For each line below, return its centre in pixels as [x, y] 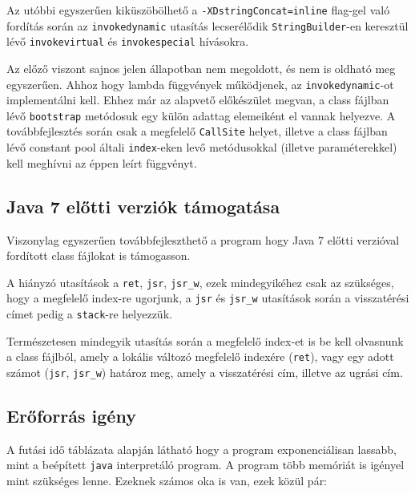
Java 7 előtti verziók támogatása [143, 206]
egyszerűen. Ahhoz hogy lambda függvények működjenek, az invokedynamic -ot [200, 84]
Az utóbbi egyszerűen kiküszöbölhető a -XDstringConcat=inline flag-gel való [198, 10]
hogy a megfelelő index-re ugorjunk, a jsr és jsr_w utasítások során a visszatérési [208, 298]
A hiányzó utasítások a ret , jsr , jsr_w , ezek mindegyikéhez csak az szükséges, [200, 282]
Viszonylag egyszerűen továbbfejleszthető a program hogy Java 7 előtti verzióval [203, 239]
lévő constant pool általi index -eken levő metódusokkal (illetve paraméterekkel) [202, 147]
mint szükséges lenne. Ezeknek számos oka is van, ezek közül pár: [167, 481]
